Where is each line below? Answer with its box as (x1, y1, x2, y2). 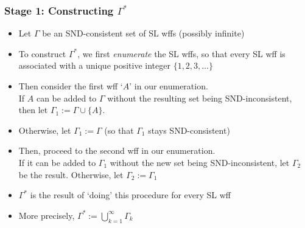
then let (18, 103, 48, 116)
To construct (18, 47, 66, 60)
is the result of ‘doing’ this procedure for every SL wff (30, 188, 231, 201)
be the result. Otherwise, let (18, 168, 124, 181)
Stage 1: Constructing (4, 2, 114, 18)
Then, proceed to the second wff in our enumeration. (18, 144, 216, 157)
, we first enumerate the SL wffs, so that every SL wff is (77, 47, 286, 60)
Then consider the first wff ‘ (18, 80, 123, 92)
